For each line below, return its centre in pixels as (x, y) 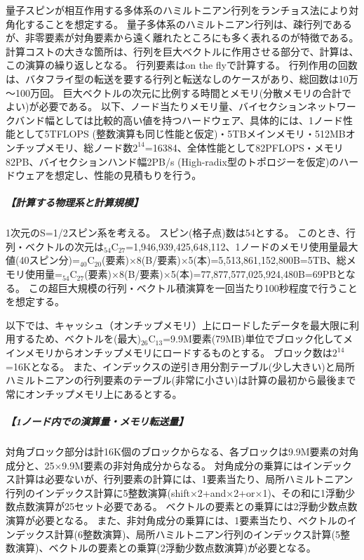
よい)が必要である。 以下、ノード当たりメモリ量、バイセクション (156, 106)
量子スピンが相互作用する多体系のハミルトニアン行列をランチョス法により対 (182, 10)
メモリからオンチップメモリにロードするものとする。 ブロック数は (178, 353)
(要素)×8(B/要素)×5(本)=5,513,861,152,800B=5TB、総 (224, 260)
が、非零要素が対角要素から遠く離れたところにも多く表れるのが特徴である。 (182, 38)
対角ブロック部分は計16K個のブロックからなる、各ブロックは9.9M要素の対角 (182, 451)
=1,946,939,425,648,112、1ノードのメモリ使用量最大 (242, 246)
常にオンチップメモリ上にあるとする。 (94, 393)
